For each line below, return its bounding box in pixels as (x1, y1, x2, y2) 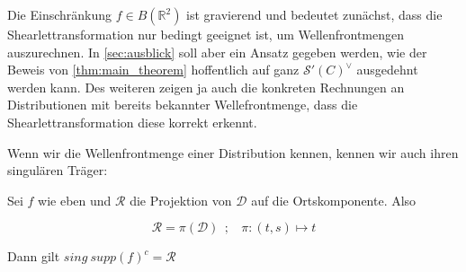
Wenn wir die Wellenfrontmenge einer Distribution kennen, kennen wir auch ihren (7, 143, 459, 162)
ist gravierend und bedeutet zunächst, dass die (186, 5, 443, 23)
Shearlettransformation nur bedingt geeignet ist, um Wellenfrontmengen (7, 25, 405, 43)
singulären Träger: (7, 161, 108, 180)
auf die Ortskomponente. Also (251, 190, 417, 209)
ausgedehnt (356, 60, 418, 79)
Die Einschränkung (7, 5, 112, 23)
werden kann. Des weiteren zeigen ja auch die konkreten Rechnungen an (7, 77, 405, 96)
